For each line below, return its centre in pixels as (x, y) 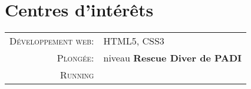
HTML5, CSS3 (134, 41)
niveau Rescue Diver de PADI (173, 58)
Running (77, 75)
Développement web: (52, 41)
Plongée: (75, 58)
